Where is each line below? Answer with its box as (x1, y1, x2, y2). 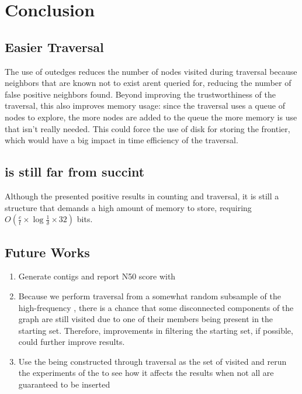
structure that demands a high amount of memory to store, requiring (5, 201, 252, 213)
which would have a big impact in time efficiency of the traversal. (5, 134, 238, 146)
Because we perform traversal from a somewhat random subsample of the (18, 289, 281, 302)
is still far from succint (5, 163, 145, 181)
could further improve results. (18, 336, 125, 348)
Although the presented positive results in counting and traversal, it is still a (5, 189, 279, 202)
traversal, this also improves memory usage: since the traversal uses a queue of (5, 99, 285, 112)
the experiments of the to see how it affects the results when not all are (18, 367, 274, 379)
